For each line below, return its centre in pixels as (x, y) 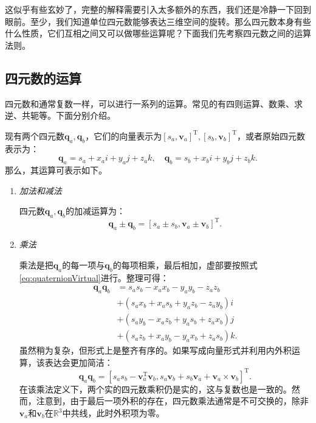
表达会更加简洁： (79, 362)
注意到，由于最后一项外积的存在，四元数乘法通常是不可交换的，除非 (172, 401)
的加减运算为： (95, 211)
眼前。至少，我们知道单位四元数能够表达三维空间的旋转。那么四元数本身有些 (158, 21)
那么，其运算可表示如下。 (56, 170)
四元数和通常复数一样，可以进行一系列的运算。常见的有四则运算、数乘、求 (154, 103)
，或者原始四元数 (271, 135)
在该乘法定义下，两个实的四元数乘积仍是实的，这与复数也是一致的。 (155, 389)
